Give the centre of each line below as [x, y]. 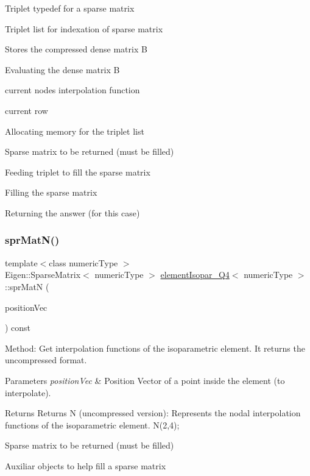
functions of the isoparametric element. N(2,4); [92, 424]
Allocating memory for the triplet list [75, 131]
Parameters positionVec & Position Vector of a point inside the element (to [145, 380]
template [21, 262]
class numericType [83, 262]
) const [18, 328]
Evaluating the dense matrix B [62, 69]
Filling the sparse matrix [51, 192]
